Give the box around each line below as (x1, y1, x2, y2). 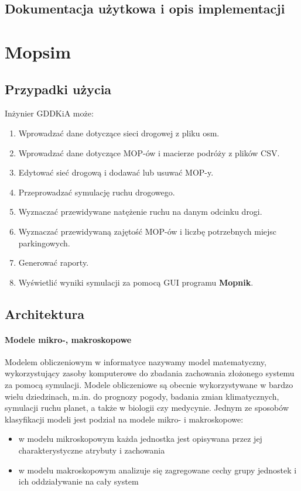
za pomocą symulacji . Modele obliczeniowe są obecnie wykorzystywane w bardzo (5, 379, 293, 391)
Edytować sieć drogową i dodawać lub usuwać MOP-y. (18, 166, 214, 178)
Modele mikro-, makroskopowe (5, 333, 132, 345)
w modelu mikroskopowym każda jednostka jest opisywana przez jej (18, 432, 262, 445)
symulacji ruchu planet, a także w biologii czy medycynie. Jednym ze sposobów (5, 401, 289, 414)
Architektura (5, 304, 85, 322)
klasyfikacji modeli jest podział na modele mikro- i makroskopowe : (5, 413, 244, 425)
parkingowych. (18, 236, 70, 249)
